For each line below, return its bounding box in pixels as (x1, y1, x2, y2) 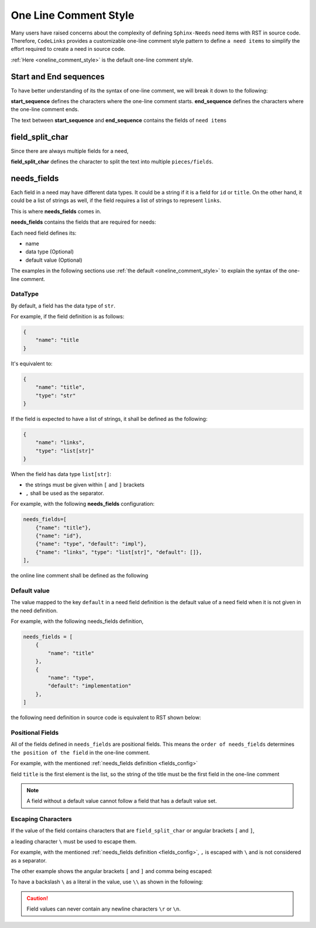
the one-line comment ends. (11, 106, 79, 113)
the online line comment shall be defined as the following (11, 572, 149, 579)
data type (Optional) (25, 248, 74, 255)
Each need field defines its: (11, 229, 77, 237)
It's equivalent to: (11, 360, 53, 367)
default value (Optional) (25, 256, 83, 263)
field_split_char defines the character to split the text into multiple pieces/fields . (11, 158, 214, 165)
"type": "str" (35, 392, 76, 399)
